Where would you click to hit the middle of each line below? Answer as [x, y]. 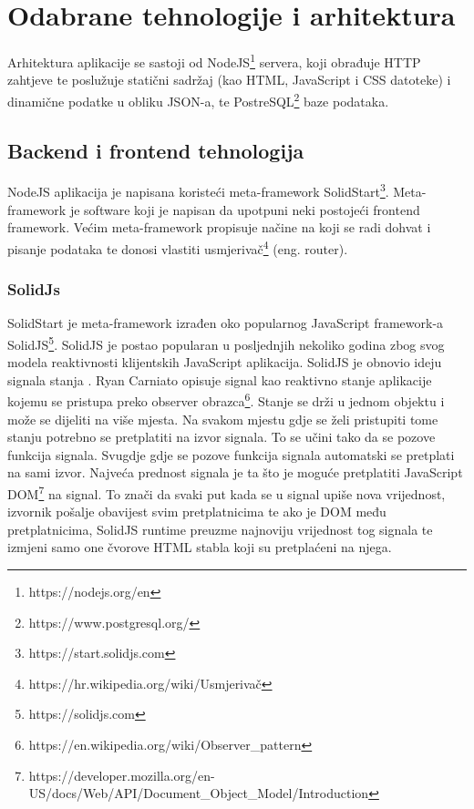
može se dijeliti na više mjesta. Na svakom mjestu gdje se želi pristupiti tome [223, 419]
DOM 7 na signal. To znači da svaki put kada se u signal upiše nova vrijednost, [227, 492]
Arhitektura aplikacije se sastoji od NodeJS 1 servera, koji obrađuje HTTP [214, 61]
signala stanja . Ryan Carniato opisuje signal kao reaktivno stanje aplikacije [220, 379]
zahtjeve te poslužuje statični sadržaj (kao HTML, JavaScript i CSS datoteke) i [229, 80]
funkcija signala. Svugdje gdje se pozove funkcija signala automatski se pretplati [231, 454]
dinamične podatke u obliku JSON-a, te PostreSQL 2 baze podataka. [198, 99]
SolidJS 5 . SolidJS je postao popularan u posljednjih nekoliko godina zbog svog [226, 343]
